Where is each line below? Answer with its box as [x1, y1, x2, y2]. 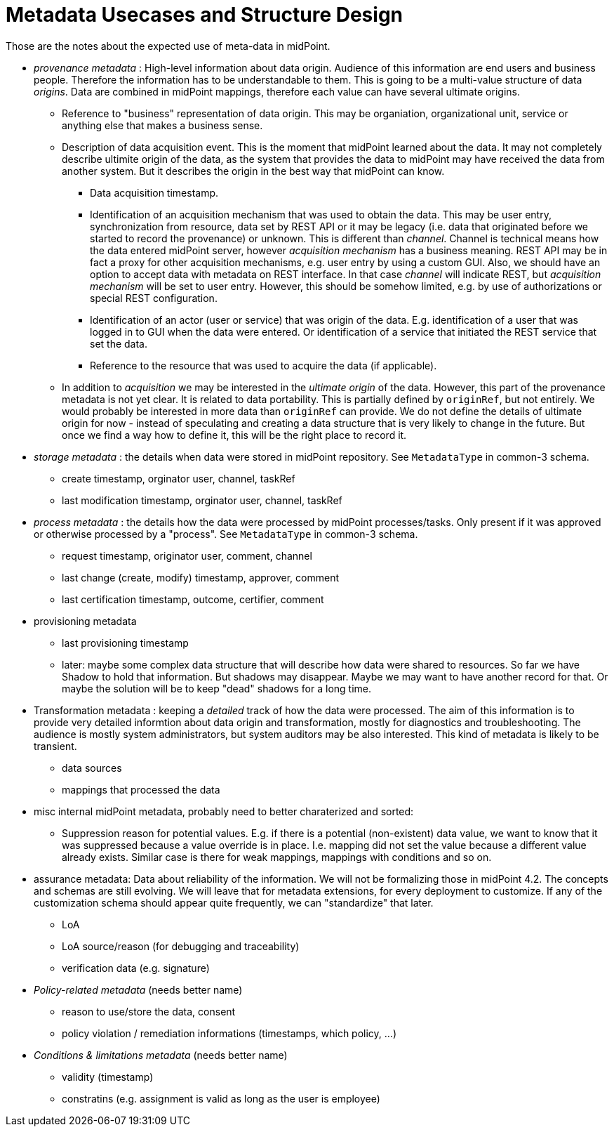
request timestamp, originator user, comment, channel [62, 549, 312, 562]
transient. [34, 739, 77, 752]
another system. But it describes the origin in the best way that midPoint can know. [62, 164, 445, 177]
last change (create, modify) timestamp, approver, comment [62, 571, 340, 584]
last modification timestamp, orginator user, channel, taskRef [62, 494, 342, 506]
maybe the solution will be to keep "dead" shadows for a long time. [62, 682, 372, 695]
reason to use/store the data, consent [62, 1005, 236, 1018]
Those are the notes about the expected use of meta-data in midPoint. [6, 39, 331, 52]
